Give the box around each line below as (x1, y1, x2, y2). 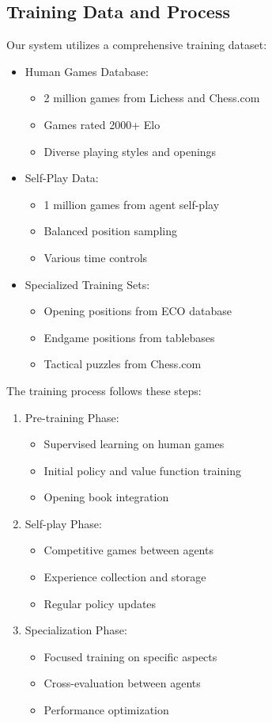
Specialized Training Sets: (25, 276, 150, 292)
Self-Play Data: (25, 169, 99, 186)
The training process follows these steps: (6, 382, 202, 398)
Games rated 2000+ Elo (43, 116, 161, 132)
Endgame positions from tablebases (43, 329, 215, 345)
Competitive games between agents (43, 542, 213, 558)
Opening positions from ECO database (43, 303, 232, 319)
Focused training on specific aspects (43, 648, 217, 664)
